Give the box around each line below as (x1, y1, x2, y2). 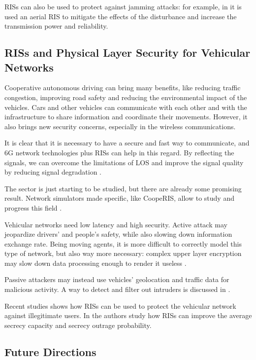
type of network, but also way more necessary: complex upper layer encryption (4, 248, 242, 258)
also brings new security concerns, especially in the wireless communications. (4, 121, 236, 131)
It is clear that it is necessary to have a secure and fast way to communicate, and (4, 138, 250, 148)
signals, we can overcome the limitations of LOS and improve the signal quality (4, 157, 244, 167)
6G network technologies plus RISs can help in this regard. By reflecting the (4, 147, 234, 157)
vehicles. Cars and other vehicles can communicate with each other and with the (4, 102, 247, 112)
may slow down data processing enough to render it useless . (4, 257, 187, 268)
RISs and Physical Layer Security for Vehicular (4, 45, 251, 60)
